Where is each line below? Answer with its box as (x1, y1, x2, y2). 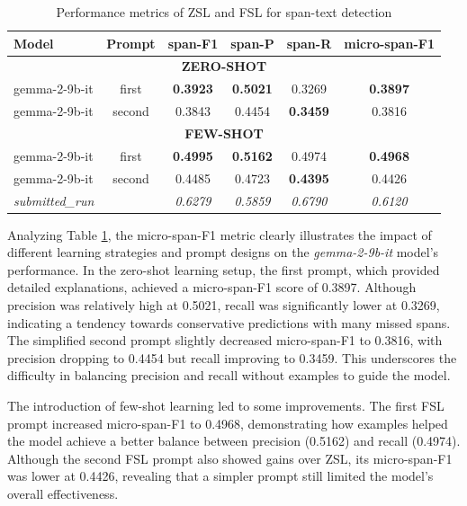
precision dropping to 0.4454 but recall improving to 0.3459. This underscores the (7, 348, 457, 367)
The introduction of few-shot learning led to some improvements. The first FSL (7, 395, 445, 414)
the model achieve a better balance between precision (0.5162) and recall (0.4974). (7, 431, 461, 450)
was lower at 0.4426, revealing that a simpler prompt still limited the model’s (7, 466, 434, 485)
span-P (230, 33, 274, 52)
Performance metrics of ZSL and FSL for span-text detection (56, 3, 392, 21)
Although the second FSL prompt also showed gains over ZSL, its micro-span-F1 (7, 448, 453, 467)
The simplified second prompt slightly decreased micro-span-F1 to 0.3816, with (7, 331, 443, 350)
